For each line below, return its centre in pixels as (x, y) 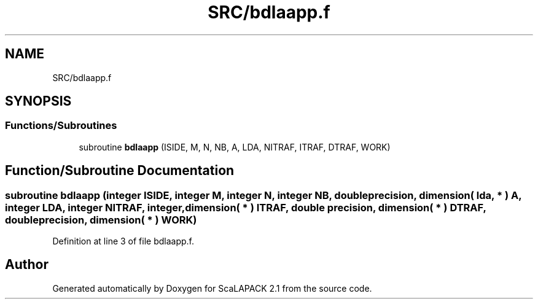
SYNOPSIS (38, 101)
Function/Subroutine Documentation (120, 171)
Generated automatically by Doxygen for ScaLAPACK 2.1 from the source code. (212, 288)
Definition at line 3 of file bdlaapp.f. (123, 241)
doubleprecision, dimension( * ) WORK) (101, 220)
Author (27, 265)
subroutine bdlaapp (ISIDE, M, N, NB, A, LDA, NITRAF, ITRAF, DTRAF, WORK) (235, 147)
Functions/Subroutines (61, 126)
